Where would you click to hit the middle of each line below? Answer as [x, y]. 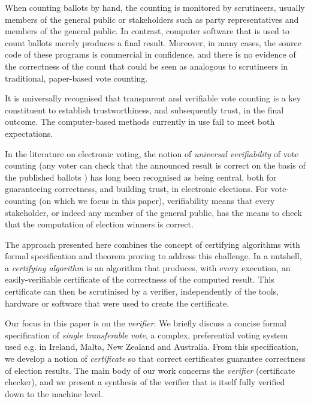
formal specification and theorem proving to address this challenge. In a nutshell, [153, 256]
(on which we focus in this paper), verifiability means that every [157, 200]
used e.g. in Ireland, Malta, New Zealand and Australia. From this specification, [152, 346]
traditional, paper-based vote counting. [76, 78]
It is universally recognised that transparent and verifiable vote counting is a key [153, 98]
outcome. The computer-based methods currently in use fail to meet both [140, 121]
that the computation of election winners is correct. [99, 224]
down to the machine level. [54, 393]
